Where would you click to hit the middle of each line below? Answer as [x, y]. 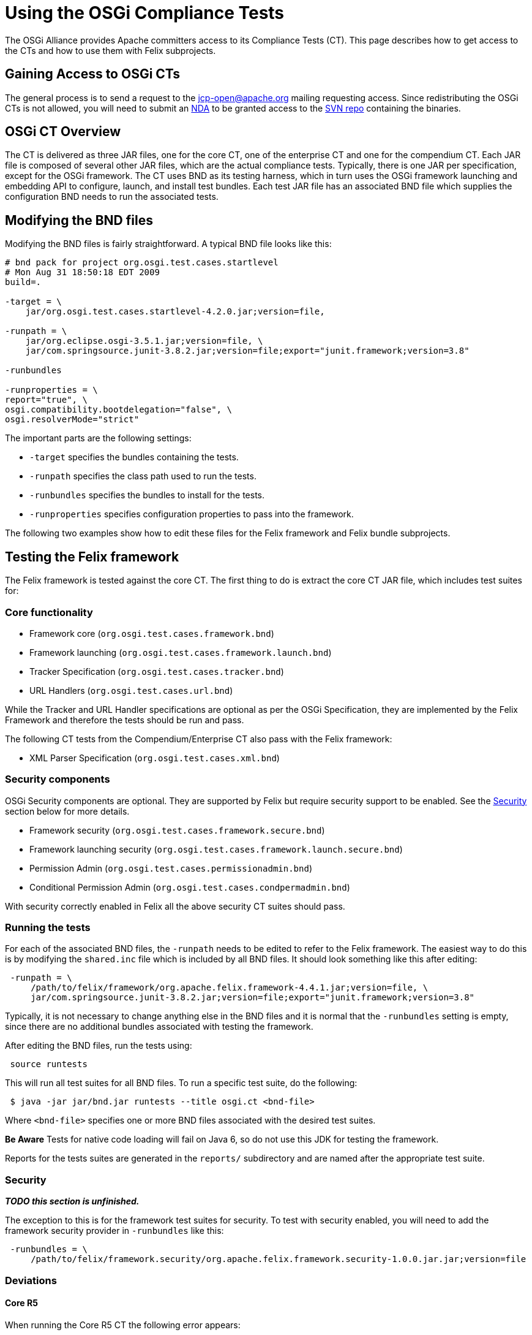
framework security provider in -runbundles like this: [114, 1231]
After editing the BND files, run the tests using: [99, 1046]
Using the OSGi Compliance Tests [145, 13]
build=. [23, 282]
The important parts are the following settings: [98, 438]
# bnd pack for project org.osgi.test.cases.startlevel [142, 263]
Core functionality [49, 612]
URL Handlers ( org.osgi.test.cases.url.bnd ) [131, 690]
